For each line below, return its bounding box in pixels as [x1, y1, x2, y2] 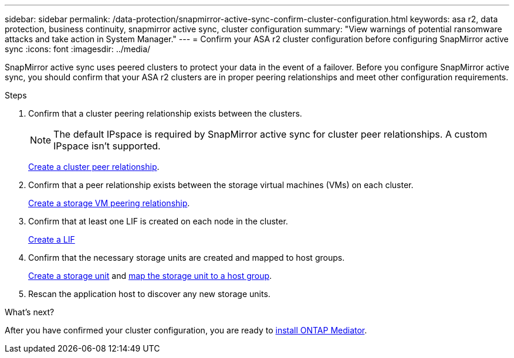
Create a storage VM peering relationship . [28, 198, 190, 208]
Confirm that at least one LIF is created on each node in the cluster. [28, 216, 288, 226]
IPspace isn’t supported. [53, 140, 161, 152]
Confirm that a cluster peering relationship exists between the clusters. [28, 108, 302, 118]
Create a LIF [28, 234, 75, 244]
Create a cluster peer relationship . [28, 162, 160, 172]
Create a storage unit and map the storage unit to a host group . [28, 271, 272, 281]
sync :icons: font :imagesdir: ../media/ [5, 44, 151, 54]
